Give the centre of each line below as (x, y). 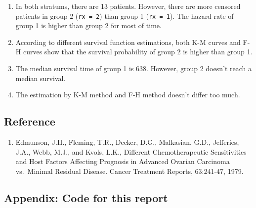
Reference (30, 121)
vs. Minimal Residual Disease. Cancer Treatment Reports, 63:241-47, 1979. (129, 171)
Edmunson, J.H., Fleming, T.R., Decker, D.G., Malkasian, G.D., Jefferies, (127, 142)
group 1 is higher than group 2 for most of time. (88, 25)
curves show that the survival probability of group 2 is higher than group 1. (138, 52)
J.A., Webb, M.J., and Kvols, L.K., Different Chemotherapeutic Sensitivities (131, 151)
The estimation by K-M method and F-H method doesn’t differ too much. (128, 95)
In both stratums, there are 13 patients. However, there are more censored (128, 6)
